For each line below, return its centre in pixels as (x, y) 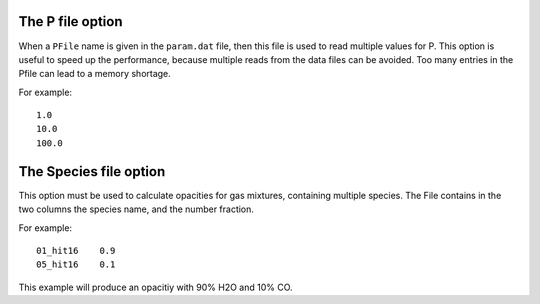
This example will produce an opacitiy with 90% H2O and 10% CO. (156, 287)
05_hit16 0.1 (76, 264)
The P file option (71, 21)
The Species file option (92, 171)
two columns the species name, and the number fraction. (136, 209)
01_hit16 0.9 (76, 250)
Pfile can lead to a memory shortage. (95, 74)
